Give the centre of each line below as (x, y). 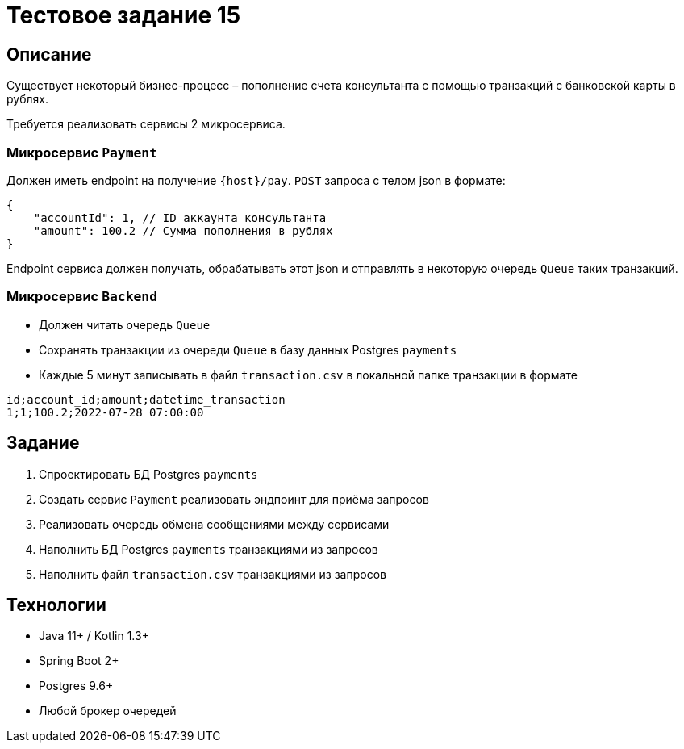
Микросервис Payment (82, 152)
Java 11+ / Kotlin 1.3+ (94, 636)
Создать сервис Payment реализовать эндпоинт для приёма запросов (234, 499)
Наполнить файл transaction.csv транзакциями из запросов (213, 574)
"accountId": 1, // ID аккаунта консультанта (180, 218)
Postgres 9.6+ (76, 686)
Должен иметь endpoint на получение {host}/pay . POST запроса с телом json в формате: (256, 180)
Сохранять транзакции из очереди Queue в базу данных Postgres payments (248, 349)
